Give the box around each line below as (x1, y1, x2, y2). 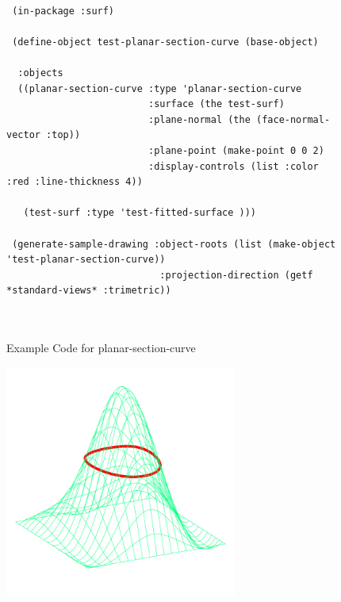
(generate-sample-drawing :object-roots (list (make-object (12, 238, 336, 250)
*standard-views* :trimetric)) (6, 285, 171, 297)
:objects (17, 67, 63, 79)
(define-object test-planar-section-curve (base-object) (12, 36, 319, 48)
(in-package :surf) (12, 5, 115, 17)
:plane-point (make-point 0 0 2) (148, 144, 324, 156)
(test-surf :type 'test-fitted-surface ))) (23, 207, 256, 219)
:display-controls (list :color (148, 160, 319, 172)
